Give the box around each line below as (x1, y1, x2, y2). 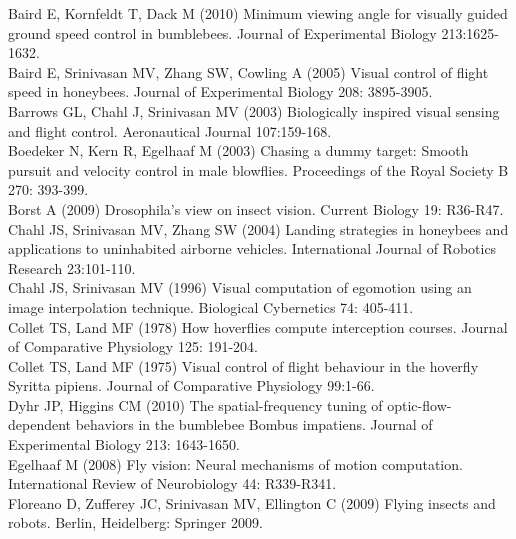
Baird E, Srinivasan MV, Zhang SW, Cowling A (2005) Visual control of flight (8, 61, 489, 82)
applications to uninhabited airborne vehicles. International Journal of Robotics (8, 238, 497, 259)
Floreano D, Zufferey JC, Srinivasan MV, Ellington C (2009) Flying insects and (8, 492, 496, 513)
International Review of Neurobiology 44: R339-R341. (8, 473, 337, 494)
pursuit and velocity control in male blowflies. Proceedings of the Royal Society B (8, 159, 509, 180)
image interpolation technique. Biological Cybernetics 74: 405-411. (8, 296, 414, 317)
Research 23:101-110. (8, 257, 136, 278)
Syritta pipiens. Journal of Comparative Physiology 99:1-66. (8, 375, 375, 396)
